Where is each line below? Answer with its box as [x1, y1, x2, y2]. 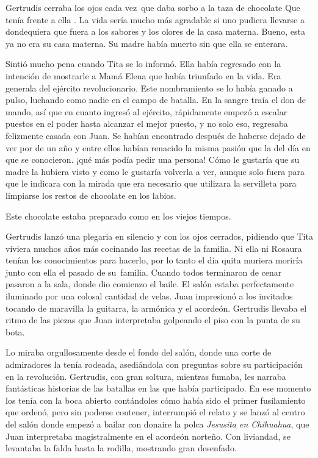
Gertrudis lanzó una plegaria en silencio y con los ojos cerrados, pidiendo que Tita [5, 230, 313, 243]
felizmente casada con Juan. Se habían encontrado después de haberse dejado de [5, 129, 306, 141]
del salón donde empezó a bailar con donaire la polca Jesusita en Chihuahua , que [5, 418, 309, 430]
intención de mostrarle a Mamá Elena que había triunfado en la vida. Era [5, 69, 281, 82]
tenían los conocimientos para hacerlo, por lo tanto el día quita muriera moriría [5, 254, 303, 267]
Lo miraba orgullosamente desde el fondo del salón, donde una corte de [5, 346, 272, 359]
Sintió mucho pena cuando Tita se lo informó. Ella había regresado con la [5, 57, 281, 70]
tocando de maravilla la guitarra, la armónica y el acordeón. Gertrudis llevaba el [5, 301, 307, 314]
